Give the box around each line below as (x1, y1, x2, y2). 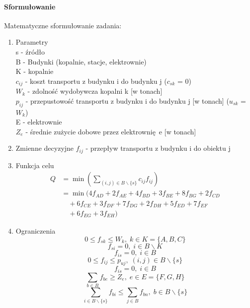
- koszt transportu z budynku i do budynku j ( (25, 75, 167, 86)
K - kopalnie (15, 66, 54, 76)
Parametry (15, 37, 48, 47)
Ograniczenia (15, 226, 56, 236)
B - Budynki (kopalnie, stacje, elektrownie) (15, 56, 147, 66)
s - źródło (15, 46, 45, 57)
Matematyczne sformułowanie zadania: (4, 20, 122, 30)
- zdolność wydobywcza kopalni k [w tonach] (27, 86, 163, 96)
